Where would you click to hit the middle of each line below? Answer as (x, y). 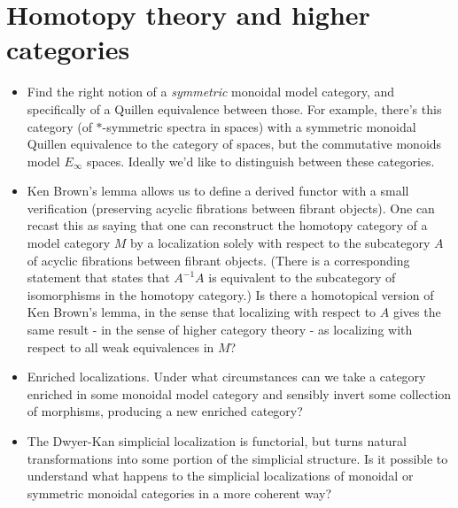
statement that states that (98, 277)
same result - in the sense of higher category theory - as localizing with (220, 330)
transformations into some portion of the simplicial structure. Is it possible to (237, 458)
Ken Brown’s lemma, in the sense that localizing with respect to (202, 312)
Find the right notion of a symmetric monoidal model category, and (211, 92)
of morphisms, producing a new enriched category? (165, 411)
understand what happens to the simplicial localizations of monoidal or (220, 476)
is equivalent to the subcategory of (302, 277)
